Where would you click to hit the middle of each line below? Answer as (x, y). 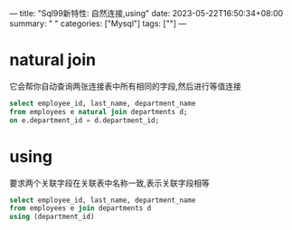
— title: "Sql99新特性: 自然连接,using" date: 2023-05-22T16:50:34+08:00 (146, 13)
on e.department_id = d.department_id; (85, 120)
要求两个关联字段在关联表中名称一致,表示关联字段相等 (110, 183)
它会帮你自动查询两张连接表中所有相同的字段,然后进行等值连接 (126, 86)
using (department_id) (52, 217)
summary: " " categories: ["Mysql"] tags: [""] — (98, 24)
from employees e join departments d (80, 208)
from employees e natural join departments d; (99, 111)
